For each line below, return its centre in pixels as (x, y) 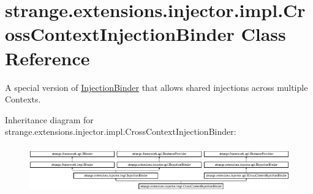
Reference (47, 58)
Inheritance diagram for (49, 119)
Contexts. (23, 99)
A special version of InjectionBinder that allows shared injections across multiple (156, 87)
